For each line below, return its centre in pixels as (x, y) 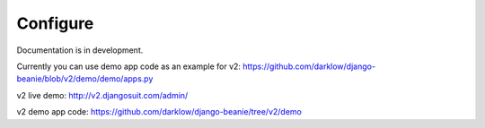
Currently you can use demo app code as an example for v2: (129, 66)
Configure (55, 23)
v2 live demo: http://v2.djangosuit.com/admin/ (102, 95)
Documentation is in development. (80, 50)
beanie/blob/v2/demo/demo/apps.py (85, 79)
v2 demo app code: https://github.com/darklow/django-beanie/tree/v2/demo (159, 112)
